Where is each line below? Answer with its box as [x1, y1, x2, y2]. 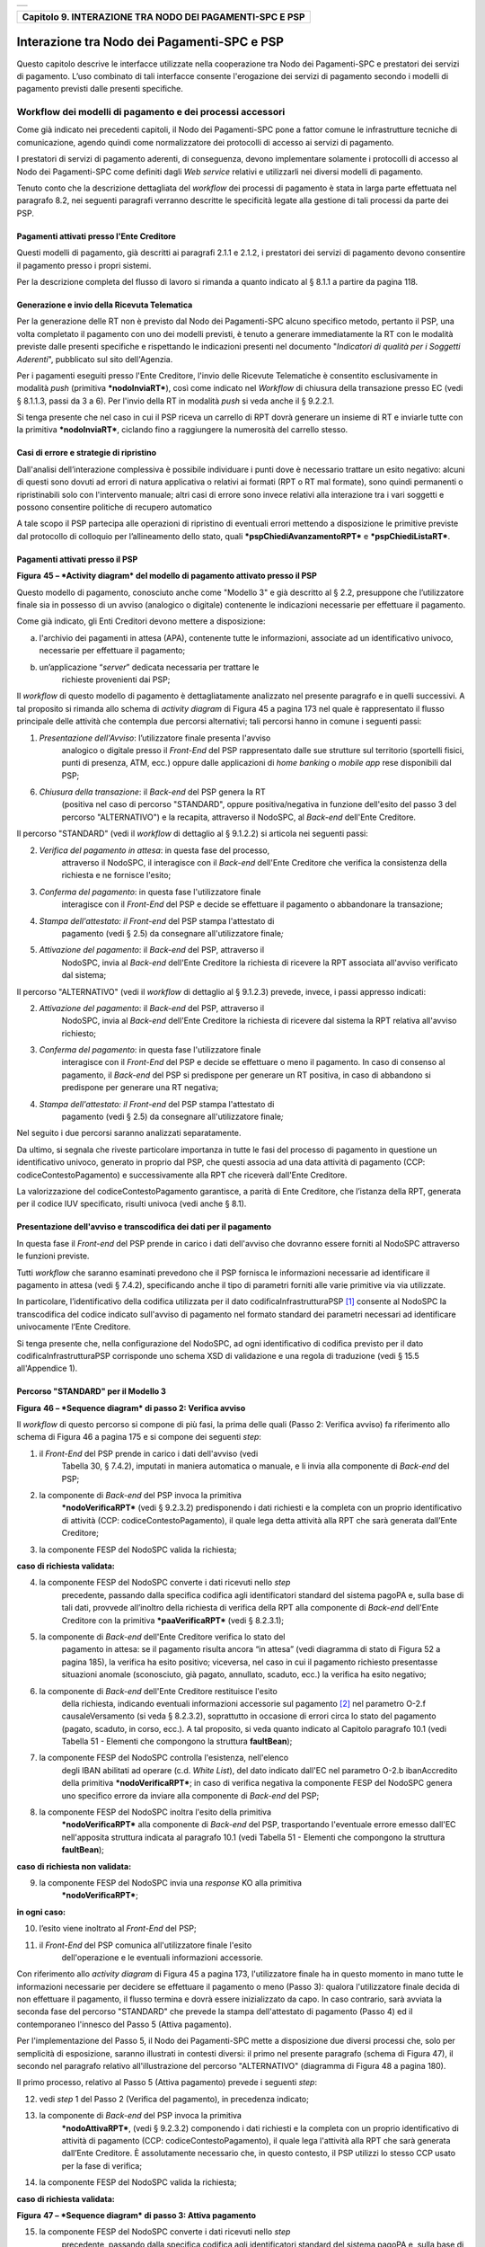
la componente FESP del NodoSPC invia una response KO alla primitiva [39, 1877, 303, 1887]
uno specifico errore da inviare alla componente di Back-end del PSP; [61, 1790, 320, 1801]
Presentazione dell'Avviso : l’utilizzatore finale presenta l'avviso [39, 733, 271, 743]
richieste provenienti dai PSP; [61, 674, 171, 685]
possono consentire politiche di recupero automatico [16, 502, 213, 512]
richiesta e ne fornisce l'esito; [61, 870, 172, 881]
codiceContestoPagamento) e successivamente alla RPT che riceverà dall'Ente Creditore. [16, 1169, 348, 1180]
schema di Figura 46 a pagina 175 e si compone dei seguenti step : [16, 1432, 262, 1443]
